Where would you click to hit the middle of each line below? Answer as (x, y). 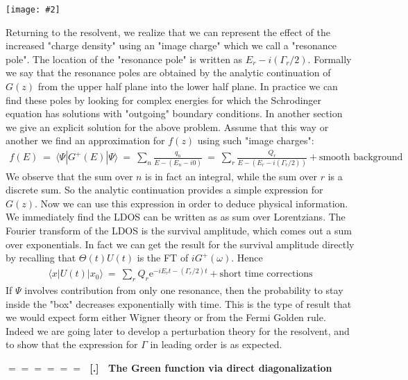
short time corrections (266, 274)
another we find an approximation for (85, 140)
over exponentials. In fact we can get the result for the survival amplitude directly (180, 244)
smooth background (361, 158)
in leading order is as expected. (216, 344)
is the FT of (163, 258)
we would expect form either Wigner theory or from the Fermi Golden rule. (166, 317)
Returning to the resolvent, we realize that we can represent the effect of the (168, 32)
